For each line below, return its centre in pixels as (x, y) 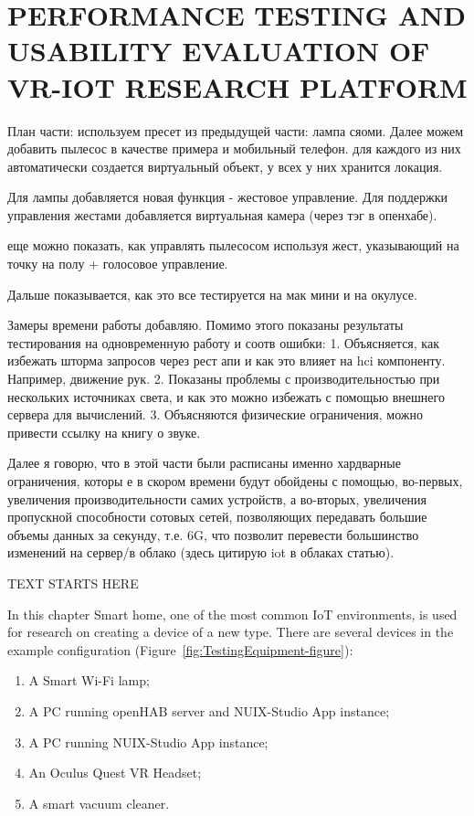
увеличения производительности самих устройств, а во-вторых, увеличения (217, 498)
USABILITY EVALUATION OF (219, 51)
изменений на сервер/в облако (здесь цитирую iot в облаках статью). (201, 552)
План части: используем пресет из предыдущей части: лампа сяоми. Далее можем (236, 130)
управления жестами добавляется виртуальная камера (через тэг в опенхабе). (222, 214)
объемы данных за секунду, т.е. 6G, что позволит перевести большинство (213, 534)
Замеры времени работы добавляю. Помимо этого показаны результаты (205, 325)
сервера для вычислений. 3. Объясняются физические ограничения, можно (215, 414)
